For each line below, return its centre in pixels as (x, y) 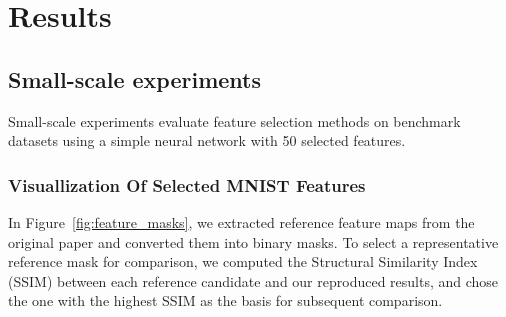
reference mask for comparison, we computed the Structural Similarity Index (243, 261)
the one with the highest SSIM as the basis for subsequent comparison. (225, 300)
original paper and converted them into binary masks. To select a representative (253, 241)
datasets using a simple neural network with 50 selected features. (207, 140)
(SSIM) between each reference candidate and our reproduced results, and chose (253, 280)
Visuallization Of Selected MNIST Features (187, 184)
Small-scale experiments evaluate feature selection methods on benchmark (234, 120)
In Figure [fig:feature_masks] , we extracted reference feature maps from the (241, 221)
